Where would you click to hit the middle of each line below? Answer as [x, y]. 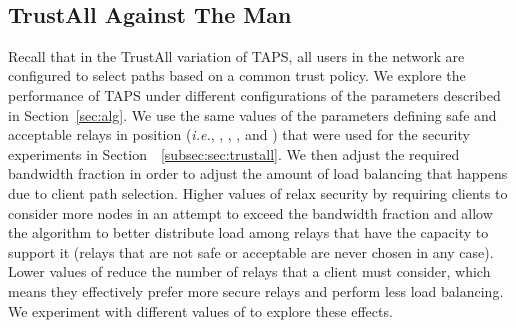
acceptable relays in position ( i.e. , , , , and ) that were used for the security [239, 134]
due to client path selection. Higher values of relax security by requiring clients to [258, 192]
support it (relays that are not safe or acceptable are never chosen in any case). [251, 251]
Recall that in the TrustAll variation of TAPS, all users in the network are [236, 55]
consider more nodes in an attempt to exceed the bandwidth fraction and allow [250, 212]
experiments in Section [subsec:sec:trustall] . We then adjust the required [234, 153]
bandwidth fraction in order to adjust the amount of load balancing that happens [258, 173]
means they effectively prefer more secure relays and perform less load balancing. [256, 290]
